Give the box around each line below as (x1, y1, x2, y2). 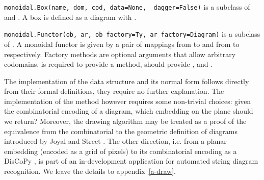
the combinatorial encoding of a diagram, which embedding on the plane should (4, 106, 253, 116)
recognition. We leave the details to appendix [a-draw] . (4, 166, 176, 176)
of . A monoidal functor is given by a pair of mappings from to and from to (4, 38, 240, 49)
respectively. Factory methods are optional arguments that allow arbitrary (4, 48, 236, 59)
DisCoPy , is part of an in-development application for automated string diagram (4, 156, 258, 166)
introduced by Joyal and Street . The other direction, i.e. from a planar (4, 136, 227, 146)
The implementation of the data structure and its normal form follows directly (4, 75, 249, 86)
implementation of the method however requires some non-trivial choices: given (4, 95, 251, 106)
